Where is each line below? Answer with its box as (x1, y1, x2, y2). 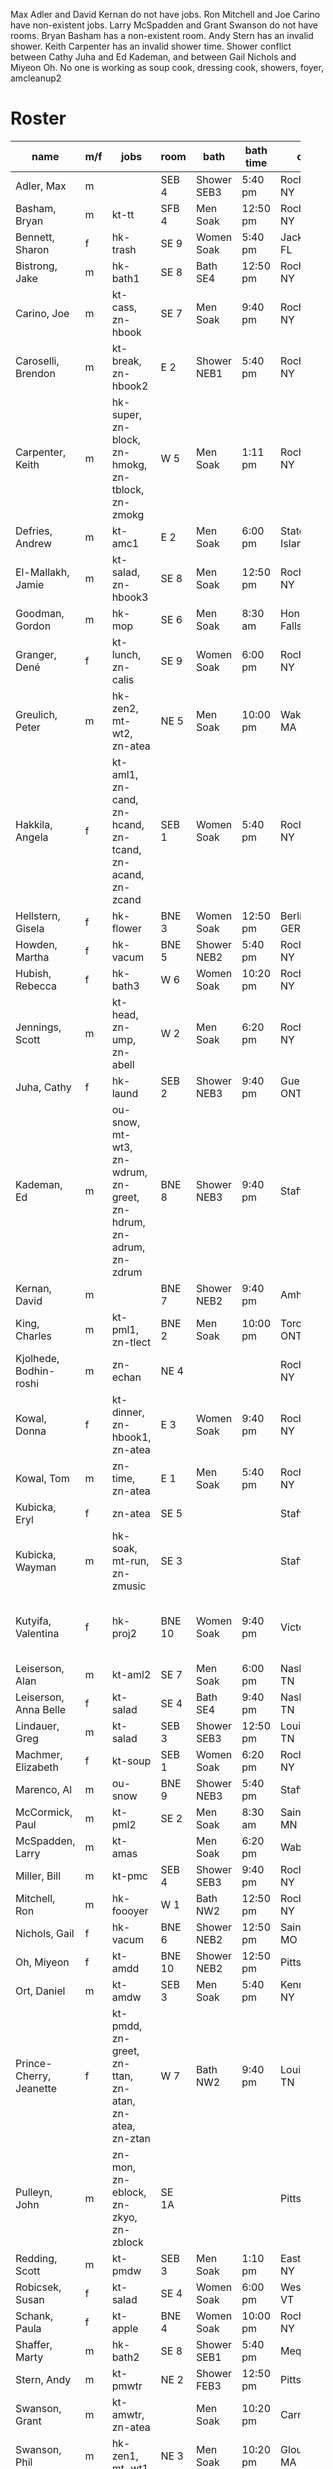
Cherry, (15, 2069, 52, 2083)
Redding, (15, 2251, 58, 2265)
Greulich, (15, 707, 58, 721)
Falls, (280, 619, 305, 633)
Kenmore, (280, 1977, 326, 1991)
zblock (111, 2235, 144, 2249)
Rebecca (15, 979, 57, 993)
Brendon (15, 366, 56, 380)
